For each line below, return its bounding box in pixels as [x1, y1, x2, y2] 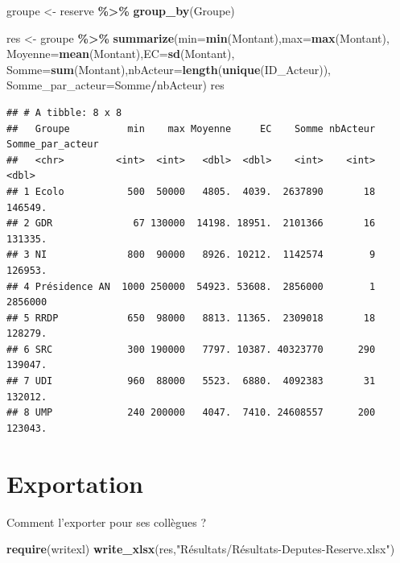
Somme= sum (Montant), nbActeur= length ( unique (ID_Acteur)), [6, 60, 332, 77]
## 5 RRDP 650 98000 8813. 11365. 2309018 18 [6, 312, 376, 324]
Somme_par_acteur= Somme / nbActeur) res [6, 77, 225, 93]
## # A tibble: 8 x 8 [6, 106, 122, 118]
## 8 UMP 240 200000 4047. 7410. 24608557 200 [6, 407, 376, 419]
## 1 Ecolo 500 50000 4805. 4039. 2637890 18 [6, 185, 376, 197]
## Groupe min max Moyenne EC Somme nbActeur [6, 122, 376, 135]
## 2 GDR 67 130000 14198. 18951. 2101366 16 [6, 217, 376, 230]
